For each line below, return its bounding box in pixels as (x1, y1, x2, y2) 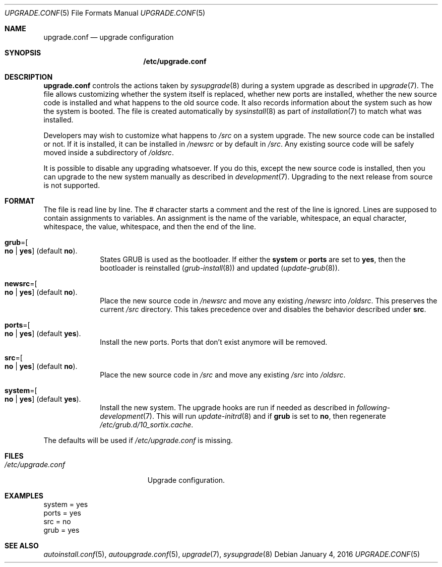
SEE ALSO (5, 541, 39, 550)
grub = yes (43, 526, 80, 534)
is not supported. (43, 181, 100, 190)
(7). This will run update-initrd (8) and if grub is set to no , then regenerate (143, 412, 386, 420)
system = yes (43, 500, 88, 509)
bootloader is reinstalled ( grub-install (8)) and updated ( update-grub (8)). (100, 264, 340, 272)
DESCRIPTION (5, 73, 53, 81)
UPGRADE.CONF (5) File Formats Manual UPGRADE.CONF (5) (5, 9, 206, 17)
